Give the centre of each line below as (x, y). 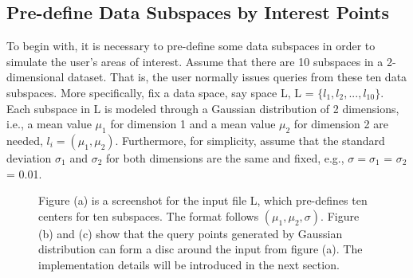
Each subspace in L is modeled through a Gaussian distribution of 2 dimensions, (203, 108)
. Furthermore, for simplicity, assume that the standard (250, 140)
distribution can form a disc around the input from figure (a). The (201, 249)
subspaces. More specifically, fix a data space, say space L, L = (160, 92)
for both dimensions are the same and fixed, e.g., (225, 157)
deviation (29, 157)
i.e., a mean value (49, 124)
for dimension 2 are (341, 124)
